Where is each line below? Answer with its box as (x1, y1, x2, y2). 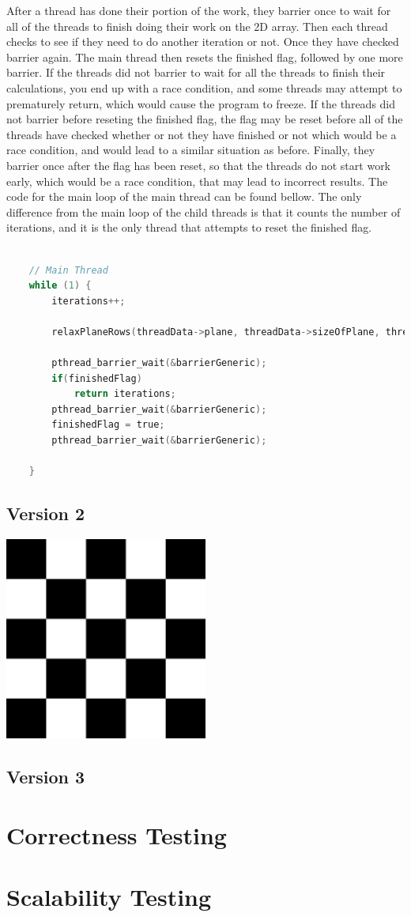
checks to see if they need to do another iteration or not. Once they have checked (6, 33, 399, 50)
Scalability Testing (6, 880, 212, 912)
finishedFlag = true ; (51, 419, 165, 431)
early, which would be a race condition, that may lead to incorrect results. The (6, 172, 388, 189)
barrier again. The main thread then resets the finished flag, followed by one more (6, 48, 403, 65)
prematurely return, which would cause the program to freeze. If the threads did (6, 95, 396, 111)
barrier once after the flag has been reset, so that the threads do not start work (6, 157, 391, 173)
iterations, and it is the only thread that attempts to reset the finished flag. (6, 219, 372, 236)
